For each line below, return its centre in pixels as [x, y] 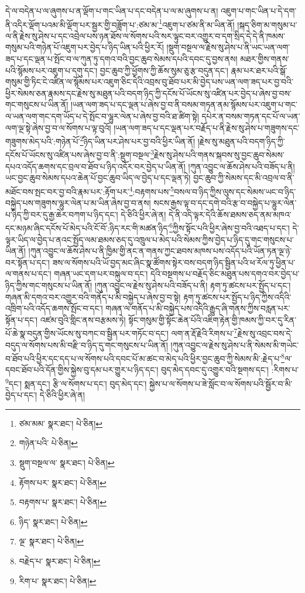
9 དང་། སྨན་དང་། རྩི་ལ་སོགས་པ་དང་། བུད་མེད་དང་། [76, 383]
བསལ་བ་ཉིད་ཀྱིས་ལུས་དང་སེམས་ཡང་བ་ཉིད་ [235, 191]
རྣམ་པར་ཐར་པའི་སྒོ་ [259, 70]
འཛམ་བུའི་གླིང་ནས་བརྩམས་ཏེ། [83, 319]
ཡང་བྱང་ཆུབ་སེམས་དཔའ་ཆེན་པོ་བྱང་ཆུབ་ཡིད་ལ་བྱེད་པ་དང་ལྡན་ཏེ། [98, 178]
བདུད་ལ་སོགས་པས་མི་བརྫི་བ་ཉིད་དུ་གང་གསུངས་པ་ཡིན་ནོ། [87, 345]
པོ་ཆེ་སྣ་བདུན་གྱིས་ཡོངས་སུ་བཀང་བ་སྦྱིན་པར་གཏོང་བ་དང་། [87, 333]
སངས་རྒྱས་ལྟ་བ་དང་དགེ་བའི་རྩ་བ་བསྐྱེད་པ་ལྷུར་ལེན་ [225, 203]
